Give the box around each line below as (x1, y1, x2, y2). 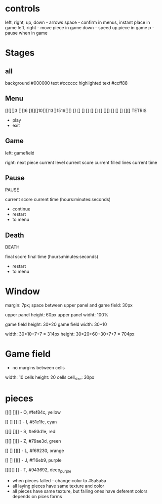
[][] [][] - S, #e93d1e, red (5, 428, 56, 434)
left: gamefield (5, 150, 35, 156)
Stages (5, 48, 35, 58)
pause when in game (5, 30, 48, 36)
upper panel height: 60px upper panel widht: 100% (5, 312, 109, 318)
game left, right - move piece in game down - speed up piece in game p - (5, 24, 155, 30)
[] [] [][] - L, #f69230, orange (5, 448, 64, 454)
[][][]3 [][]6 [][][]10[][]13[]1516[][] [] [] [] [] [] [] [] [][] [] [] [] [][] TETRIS (5, 107, 147, 113)
